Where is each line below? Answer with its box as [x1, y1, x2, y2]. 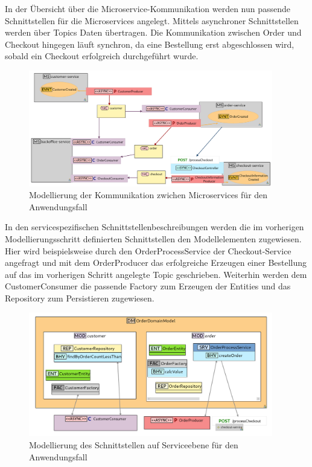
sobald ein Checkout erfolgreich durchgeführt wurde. [5, 50, 199, 62]
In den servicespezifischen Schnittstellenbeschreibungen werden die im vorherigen [5, 221, 304, 233]
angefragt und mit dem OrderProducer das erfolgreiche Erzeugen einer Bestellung [5, 256, 307, 269]
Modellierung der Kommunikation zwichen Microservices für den [29, 188, 268, 201]
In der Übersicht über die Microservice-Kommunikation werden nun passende [5, 2, 291, 14]
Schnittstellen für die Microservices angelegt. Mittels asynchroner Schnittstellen [5, 14, 299, 27]
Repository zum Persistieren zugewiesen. [5, 291, 154, 304]
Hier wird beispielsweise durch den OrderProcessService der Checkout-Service [5, 244, 291, 257]
